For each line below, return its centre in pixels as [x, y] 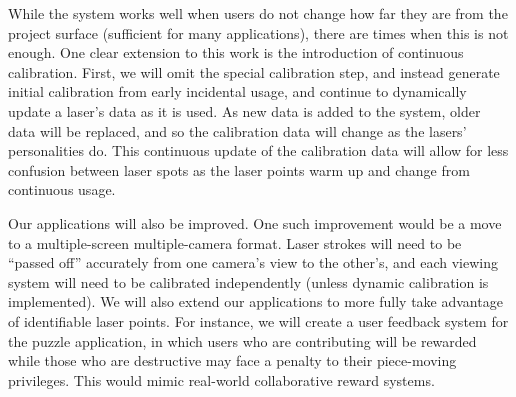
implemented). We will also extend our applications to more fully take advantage [255, 301]
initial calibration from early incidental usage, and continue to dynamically [237, 91]
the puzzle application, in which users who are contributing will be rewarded [242, 340]
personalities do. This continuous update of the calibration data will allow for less [258, 150]
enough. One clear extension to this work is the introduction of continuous [236, 52]
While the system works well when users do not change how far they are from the [258, 13]
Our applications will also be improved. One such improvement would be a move [255, 222]
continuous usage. [62, 189]
